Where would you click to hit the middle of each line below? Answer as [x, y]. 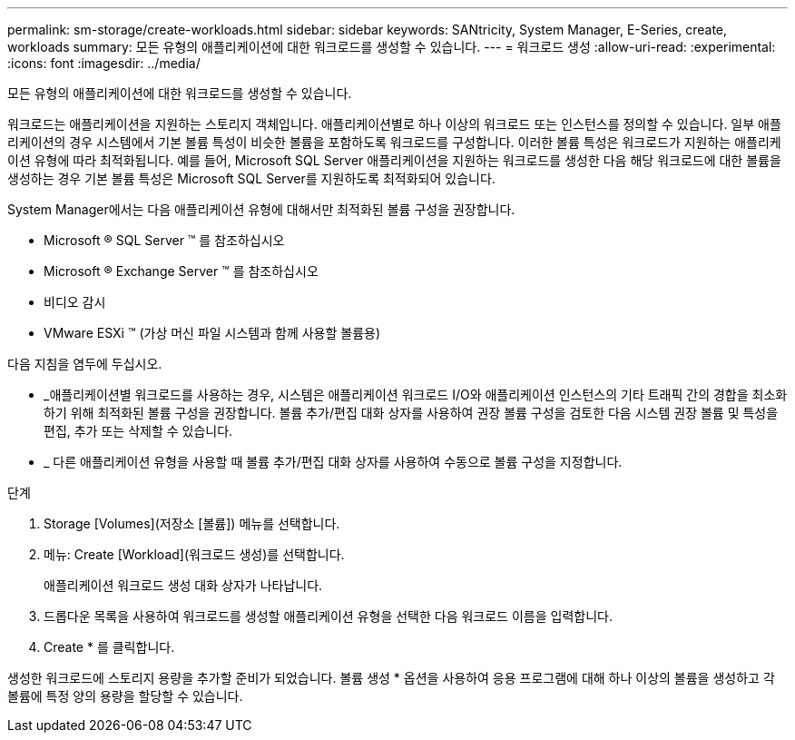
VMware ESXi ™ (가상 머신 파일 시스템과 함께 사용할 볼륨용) [212, 333]
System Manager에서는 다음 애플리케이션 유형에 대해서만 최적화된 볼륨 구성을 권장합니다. [261, 209]
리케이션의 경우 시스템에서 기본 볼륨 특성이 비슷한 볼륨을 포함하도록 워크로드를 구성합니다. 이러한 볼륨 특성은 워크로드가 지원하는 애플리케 [394, 142]
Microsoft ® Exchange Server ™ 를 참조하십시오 [181, 271]
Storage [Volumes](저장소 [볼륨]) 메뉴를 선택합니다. [192, 523]
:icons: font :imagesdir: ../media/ [104, 63]
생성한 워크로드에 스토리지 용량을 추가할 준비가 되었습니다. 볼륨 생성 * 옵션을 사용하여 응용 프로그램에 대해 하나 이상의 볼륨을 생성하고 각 [391, 678]
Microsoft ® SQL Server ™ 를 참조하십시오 [164, 240]
